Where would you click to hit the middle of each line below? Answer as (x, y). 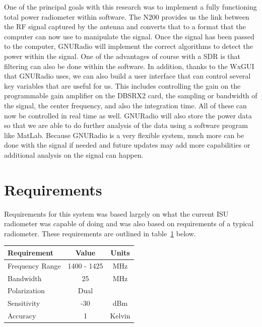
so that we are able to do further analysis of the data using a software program (126, 125)
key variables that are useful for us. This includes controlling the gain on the (122, 85)
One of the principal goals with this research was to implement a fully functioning (130, 7)
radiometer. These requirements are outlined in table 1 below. (100, 233)
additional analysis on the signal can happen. (74, 154)
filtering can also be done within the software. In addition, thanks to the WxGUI (129, 66)
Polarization (26, 290)
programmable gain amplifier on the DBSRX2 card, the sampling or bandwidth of (131, 95)
